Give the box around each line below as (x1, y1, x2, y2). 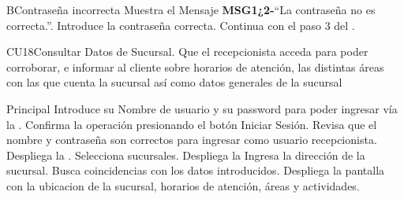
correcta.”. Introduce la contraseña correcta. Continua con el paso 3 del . (6, 17, 355, 33)
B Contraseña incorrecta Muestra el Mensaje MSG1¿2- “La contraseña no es (6, 2, 376, 17)
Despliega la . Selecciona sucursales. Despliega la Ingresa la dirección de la (6, 146, 365, 163)
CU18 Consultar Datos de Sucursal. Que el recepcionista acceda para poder (6, 43, 368, 60)
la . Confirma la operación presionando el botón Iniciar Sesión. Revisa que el (6, 116, 377, 132)
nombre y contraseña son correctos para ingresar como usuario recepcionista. (6, 131, 377, 148)
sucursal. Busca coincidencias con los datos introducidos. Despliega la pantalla (6, 162, 385, 179)
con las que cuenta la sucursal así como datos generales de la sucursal (6, 74, 342, 90)
